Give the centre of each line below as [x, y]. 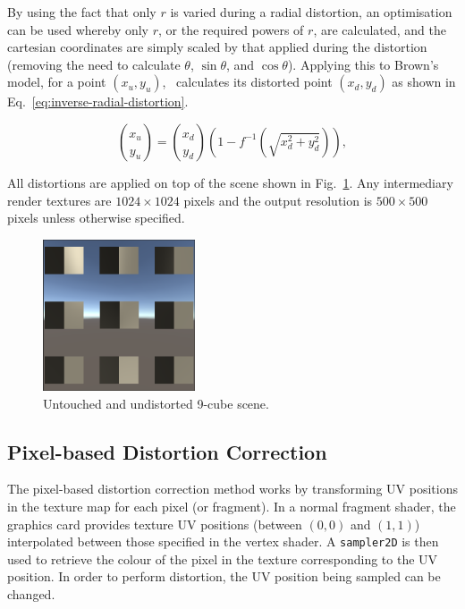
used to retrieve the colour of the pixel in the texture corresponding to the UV [223, 558]
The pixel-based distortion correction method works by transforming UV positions [232, 489]
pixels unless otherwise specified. [96, 218]
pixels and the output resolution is [278, 200]
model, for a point [57, 82]
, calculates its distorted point [247, 82]
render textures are [59, 200]
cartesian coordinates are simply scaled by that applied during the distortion [217, 47]
